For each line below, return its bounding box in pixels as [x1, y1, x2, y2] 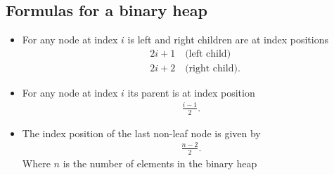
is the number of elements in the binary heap [63, 155, 257, 170]
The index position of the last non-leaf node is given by [22, 125, 261, 140]
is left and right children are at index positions [127, 32, 328, 47]
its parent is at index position [127, 85, 255, 99]
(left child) [185, 48, 231, 59]
